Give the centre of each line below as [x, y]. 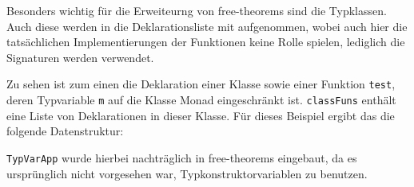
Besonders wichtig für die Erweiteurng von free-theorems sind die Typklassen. [197, 10]
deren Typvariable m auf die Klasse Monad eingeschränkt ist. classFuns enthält [201, 100]
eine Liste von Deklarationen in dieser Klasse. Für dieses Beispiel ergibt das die [201, 115]
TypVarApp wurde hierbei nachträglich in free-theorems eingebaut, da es [182, 157]
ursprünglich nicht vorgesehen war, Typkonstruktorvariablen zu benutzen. [187, 173]
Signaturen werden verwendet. [80, 57]
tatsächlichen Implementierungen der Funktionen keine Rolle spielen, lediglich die [206, 42]
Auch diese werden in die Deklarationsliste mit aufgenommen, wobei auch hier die [207, 26]
